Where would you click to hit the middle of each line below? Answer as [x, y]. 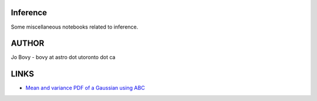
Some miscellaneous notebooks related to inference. [75, 27]
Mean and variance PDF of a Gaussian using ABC [85, 88]
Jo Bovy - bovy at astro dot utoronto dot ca [63, 57]
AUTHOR [28, 43]
